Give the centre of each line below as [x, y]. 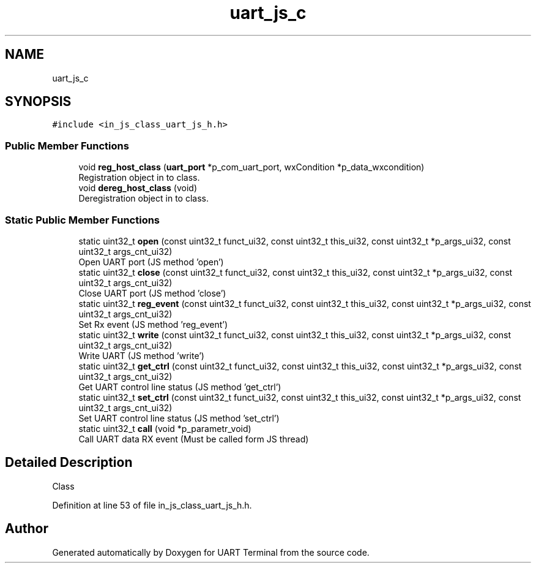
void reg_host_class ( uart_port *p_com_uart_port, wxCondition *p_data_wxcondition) [251, 167]
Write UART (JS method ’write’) [141, 355]
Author [27, 529]
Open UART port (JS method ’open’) [151, 262]
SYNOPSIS [38, 102]
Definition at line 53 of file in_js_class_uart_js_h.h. [152, 505]
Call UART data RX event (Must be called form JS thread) [194, 439]
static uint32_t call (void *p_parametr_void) [165, 428]
